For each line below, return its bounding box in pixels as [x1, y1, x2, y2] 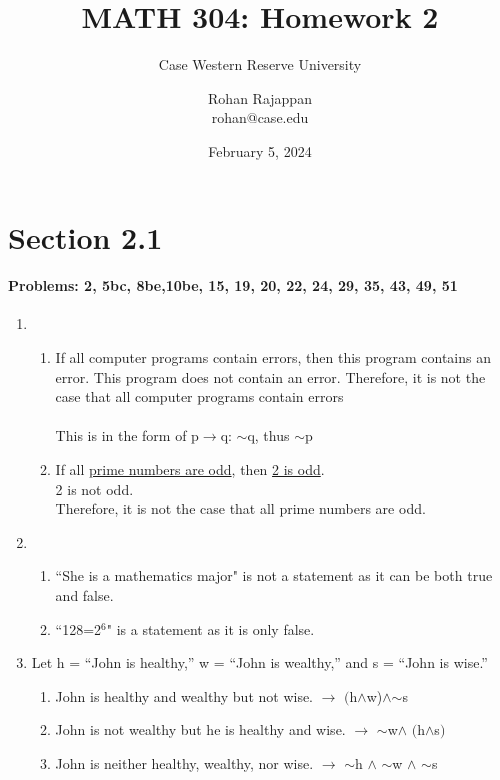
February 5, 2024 [208, 140, 312, 161]
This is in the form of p [55, 425, 199, 446]
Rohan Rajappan [208, 87, 312, 108]
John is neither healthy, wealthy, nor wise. [55, 752, 314, 773]
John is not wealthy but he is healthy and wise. [55, 719, 346, 740]
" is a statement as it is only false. [106, 618, 315, 639]
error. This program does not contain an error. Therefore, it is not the [55, 366, 486, 387]
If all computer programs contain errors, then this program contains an [55, 347, 492, 368]
